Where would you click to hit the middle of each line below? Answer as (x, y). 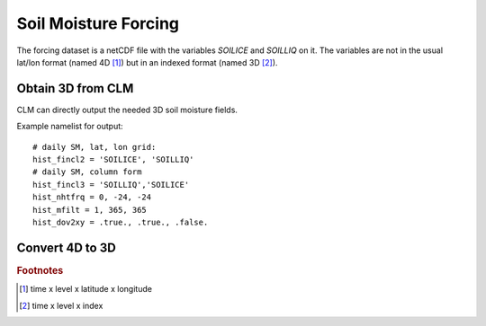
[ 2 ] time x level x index (61, 305)
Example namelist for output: (70, 127)
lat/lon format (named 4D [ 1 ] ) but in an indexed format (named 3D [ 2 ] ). (147, 62)
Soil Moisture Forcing (98, 23)
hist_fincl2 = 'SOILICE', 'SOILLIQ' (113, 160)
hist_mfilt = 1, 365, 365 (90, 210)
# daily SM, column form (87, 172)
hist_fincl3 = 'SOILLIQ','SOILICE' (111, 185)
